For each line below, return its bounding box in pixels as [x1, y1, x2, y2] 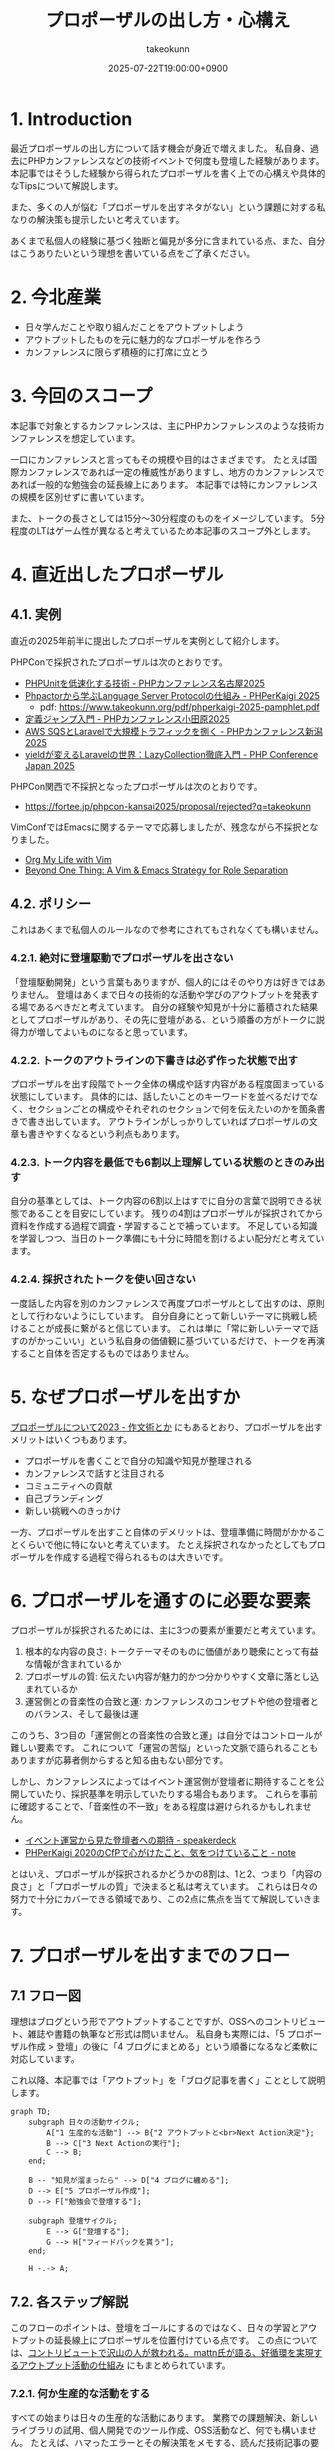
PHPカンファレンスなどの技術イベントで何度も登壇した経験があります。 [27, 154, 325, 166]
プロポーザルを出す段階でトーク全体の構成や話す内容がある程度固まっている [10, 1077, 325, 1090]
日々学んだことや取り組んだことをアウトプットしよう [24, 321, 245, 333]
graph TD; [10, 2107, 52, 2117]
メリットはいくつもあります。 [10, 1433, 133, 1445]
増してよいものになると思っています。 [36, 1026, 193, 1038]
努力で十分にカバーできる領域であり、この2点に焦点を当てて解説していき [10, 1893, 313, 1905]
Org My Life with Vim [24, 853, 112, 865]
